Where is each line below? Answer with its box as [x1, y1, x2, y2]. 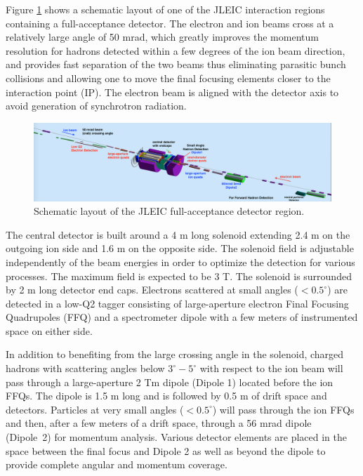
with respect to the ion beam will [199, 361, 343, 376]
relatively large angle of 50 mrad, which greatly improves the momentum [6, 29, 319, 44]
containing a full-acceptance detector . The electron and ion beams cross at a [6, 15, 334, 30]
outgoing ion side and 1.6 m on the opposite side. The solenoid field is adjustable [6, 241, 354, 256]
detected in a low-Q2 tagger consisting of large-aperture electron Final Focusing [6, 296, 349, 310]
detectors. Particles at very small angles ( [6, 402, 184, 416]
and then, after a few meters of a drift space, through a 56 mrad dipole [6, 416, 312, 430]
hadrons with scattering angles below [6, 361, 165, 376]
